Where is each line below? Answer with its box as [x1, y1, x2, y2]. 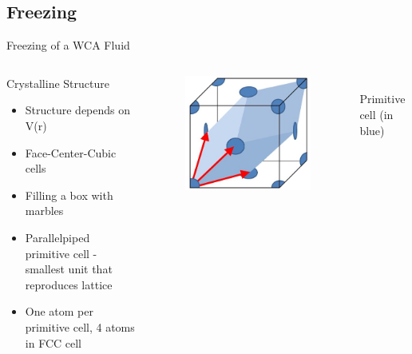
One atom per [25, 303, 94, 320]
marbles [25, 202, 64, 219]
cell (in [359, 105, 394, 122]
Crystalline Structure [6, 74, 109, 91]
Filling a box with [25, 186, 113, 203]
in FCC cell [25, 334, 81, 351]
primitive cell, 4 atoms [25, 318, 135, 335]
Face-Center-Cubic [25, 144, 117, 161]
